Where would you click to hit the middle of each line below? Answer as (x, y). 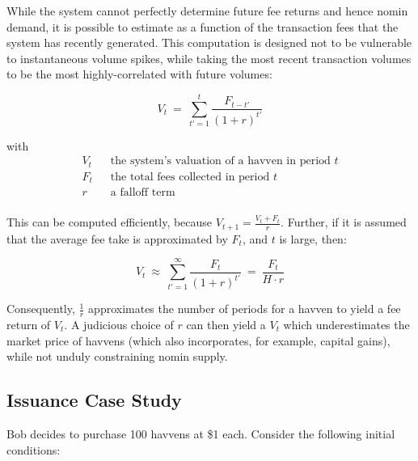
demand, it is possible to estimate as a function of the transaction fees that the (203, 26)
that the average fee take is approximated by (117, 238)
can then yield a (226, 324)
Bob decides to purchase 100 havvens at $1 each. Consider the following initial (201, 433)
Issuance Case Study (94, 400)
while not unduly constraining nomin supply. (117, 356)
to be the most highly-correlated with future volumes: (139, 74)
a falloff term (143, 193)
